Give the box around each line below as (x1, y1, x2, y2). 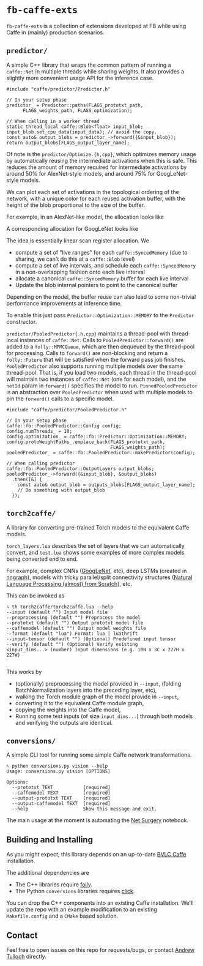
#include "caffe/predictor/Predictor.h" (6, 86, 111, 92)
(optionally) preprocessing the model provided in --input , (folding (15, 680, 182, 687)
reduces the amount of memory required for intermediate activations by (6, 163, 187, 171)
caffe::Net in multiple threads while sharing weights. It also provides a (6, 67, 185, 75)
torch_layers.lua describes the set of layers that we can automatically (6, 542, 185, 549)
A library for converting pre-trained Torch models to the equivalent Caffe (6, 523, 190, 531)
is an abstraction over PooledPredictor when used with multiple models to (6, 388, 193, 395)
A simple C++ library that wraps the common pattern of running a (6, 61, 171, 69)
